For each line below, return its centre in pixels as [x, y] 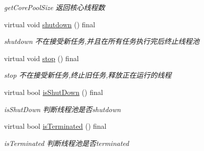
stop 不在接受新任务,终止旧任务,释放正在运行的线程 [88, 75]
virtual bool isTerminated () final [55, 126]
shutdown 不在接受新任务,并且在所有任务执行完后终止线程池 [102, 41]
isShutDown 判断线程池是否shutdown [62, 109]
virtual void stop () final [42, 58]
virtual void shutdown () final [50, 24]
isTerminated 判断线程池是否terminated [66, 143]
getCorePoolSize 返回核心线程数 [55, 7]
